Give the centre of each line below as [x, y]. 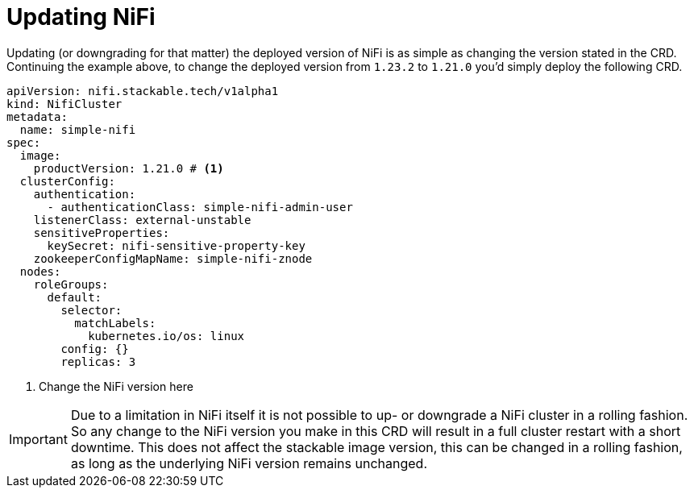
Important [38, 439]
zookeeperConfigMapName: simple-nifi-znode [173, 258]
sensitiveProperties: [102, 232]
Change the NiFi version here [116, 386]
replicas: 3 [98, 361]
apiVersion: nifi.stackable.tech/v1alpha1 [143, 91]
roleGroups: [71, 284]
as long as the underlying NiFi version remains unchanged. [249, 463]
